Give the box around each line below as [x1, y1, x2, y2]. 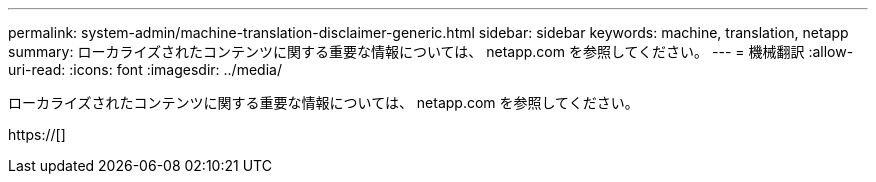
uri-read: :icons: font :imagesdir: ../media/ [8, 61, 282, 78]
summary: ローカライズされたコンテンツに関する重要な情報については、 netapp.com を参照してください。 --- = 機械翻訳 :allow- [8, 43, 854, 60]
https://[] [8, 126, 66, 143]
